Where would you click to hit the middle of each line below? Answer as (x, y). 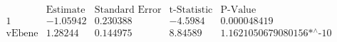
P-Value (238, 10)
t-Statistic (191, 10)
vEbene (22, 34)
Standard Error (128, 10)
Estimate (66, 10)
